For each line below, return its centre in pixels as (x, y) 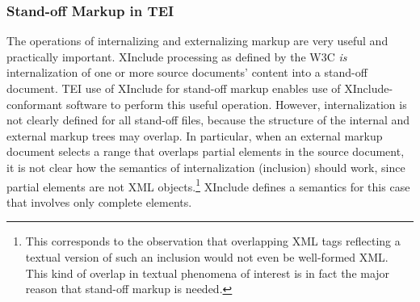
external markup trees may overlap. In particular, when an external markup (195, 135)
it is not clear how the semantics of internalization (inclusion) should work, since (206, 167)
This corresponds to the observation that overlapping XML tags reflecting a (213, 241)
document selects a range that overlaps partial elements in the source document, (206, 151)
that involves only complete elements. (99, 201)
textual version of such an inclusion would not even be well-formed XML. (207, 257)
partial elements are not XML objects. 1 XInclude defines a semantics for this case (208, 185)
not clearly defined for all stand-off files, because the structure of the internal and (208, 120)
